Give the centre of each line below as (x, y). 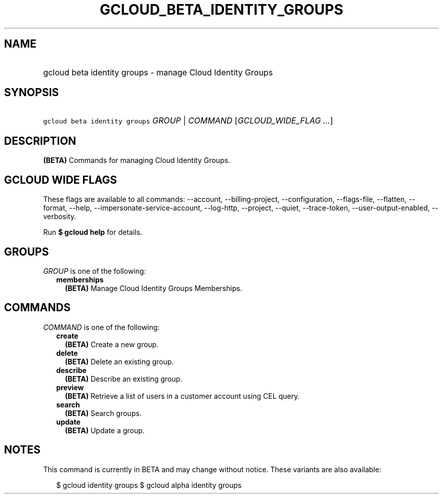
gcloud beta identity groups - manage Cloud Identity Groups (158, 72)
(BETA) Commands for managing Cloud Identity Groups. (137, 160)
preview (70, 387)
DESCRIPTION (40, 141)
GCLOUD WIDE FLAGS (61, 180)
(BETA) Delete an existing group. (119, 361)
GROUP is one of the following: (95, 271)
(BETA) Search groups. (103, 413)
